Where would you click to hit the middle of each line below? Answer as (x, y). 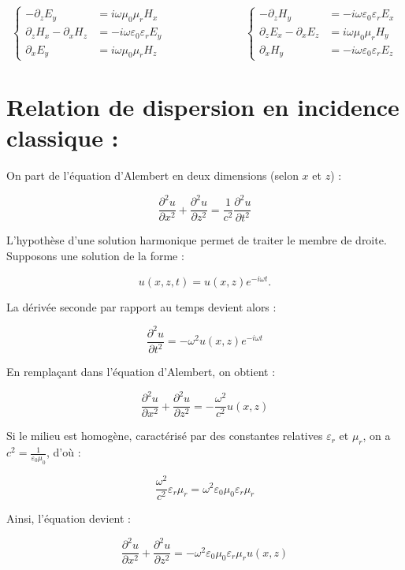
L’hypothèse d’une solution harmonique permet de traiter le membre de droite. (197, 240)
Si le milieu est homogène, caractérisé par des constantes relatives (165, 436)
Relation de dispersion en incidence (203, 106)
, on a (377, 436)
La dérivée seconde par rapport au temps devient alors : (141, 306)
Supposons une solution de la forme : (95, 256)
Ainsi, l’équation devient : (69, 518)
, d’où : (64, 452)
